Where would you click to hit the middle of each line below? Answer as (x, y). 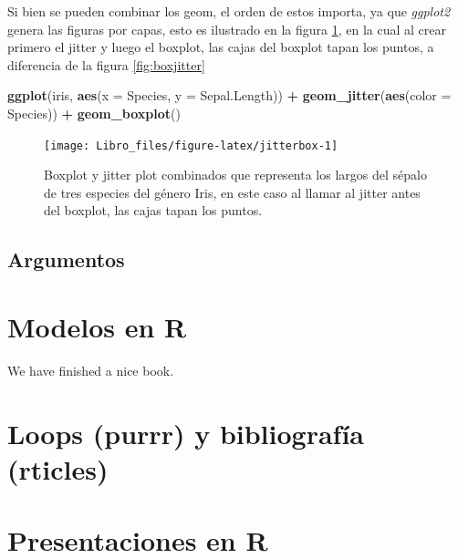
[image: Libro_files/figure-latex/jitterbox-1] (191, 145)
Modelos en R (97, 326)
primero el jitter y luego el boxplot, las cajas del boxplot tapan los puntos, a (221, 47)
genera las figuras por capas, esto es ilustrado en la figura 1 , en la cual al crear (227, 29)
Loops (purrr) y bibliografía (186, 433)
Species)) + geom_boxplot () (94, 113)
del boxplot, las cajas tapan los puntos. (153, 210)
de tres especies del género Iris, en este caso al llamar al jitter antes (232, 192)
